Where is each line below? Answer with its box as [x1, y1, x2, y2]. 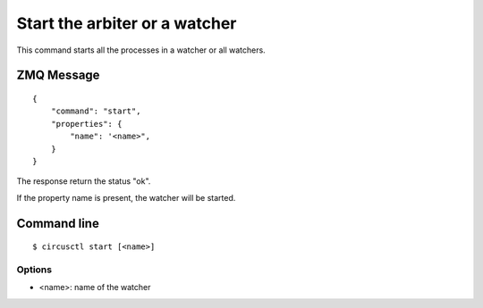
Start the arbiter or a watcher [16, 13, 237, 33]
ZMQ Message [16, 68, 100, 83]
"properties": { [50, 119, 123, 129]
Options [16, 263, 53, 276]
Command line [16, 215, 100, 231]
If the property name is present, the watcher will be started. [16, 192, 236, 203]
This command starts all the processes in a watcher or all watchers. [16, 45, 266, 55]
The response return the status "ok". [16, 176, 151, 187]
